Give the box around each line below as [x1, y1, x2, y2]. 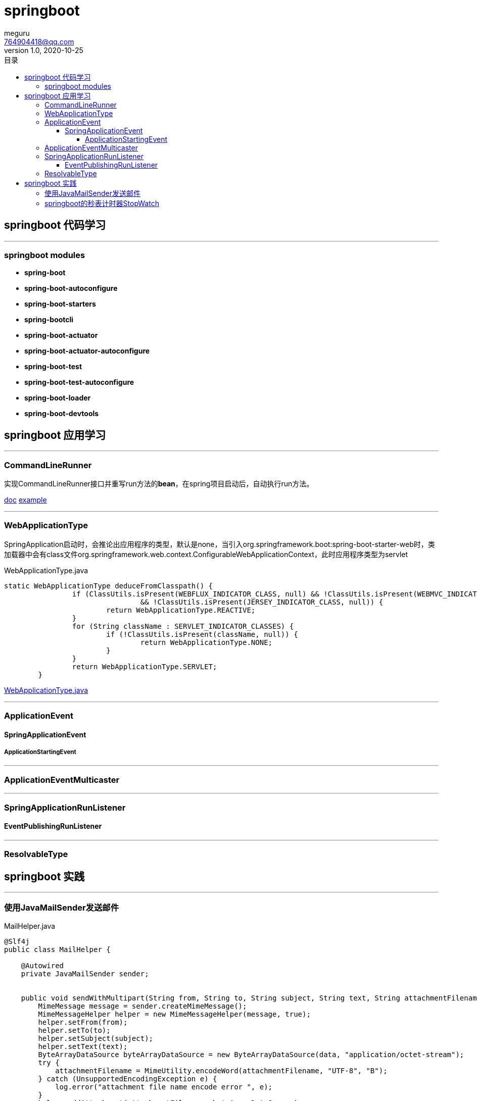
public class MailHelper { [4, 945, 111, 954]
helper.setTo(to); [38, 1026, 111, 1034]
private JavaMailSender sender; [21, 969, 149, 978]
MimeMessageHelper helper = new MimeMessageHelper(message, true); [38, 1010, 311, 1018]
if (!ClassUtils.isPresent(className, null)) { [106, 630, 298, 638]
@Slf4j [4, 937, 30, 945]
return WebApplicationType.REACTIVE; [106, 606, 256, 614]
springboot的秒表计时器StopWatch [44, 198, 159, 208]
